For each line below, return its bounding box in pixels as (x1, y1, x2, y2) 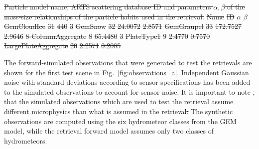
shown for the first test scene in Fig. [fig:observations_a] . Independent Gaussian (4, 67, 249, 77)
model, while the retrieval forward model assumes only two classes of (4, 126, 214, 136)
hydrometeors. (4, 135, 47, 146)
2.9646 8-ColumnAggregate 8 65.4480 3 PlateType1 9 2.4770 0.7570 (4, 30, 210, 41)
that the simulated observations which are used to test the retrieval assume (4, 96, 234, 107)
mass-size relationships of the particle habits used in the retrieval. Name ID (4, 11, 235, 21)
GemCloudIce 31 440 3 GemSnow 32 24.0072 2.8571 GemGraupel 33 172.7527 (4, 21, 242, 31)
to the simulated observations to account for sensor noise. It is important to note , (4, 86, 255, 97)
